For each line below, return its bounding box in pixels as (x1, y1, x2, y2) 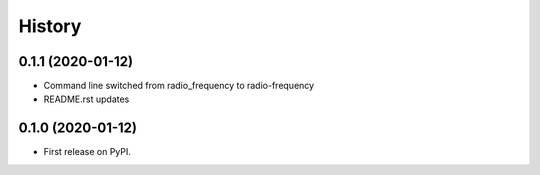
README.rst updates (43, 93, 130, 105)
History (18, 15, 82, 37)
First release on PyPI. (43, 146, 132, 158)
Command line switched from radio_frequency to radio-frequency (43, 80, 315, 92)
